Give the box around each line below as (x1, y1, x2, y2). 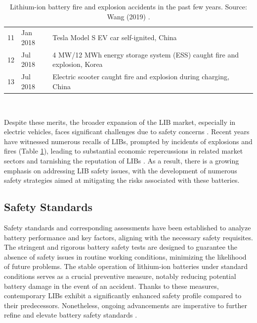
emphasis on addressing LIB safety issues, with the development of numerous (4, 165, 237, 175)
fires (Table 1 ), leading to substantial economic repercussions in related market (4, 146, 243, 156)
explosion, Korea (52, 59, 103, 69)
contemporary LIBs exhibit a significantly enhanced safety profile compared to (4, 290, 242, 301)
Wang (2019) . (107, 11, 150, 21)
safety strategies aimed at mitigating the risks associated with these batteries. (4, 175, 240, 185)
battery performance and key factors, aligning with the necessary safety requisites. (4, 232, 253, 242)
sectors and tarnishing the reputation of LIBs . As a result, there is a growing (4, 155, 239, 165)
